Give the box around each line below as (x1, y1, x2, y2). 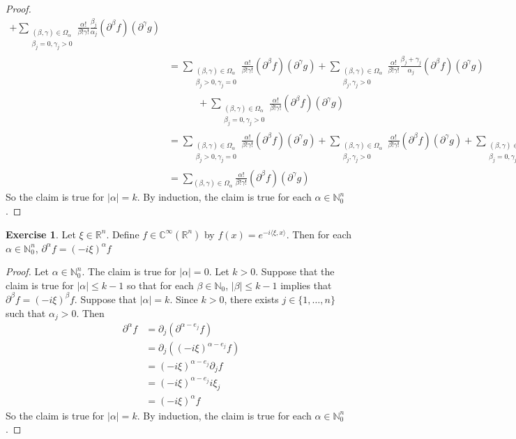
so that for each (126, 277, 194, 292)
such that (6, 305, 46, 320)
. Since (169, 291, 198, 306)
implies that (280, 277, 332, 292)
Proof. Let (6, 264, 49, 279)
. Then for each (286, 226, 352, 241)
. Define (106, 226, 139, 241)
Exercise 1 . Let (6, 226, 76, 241)
